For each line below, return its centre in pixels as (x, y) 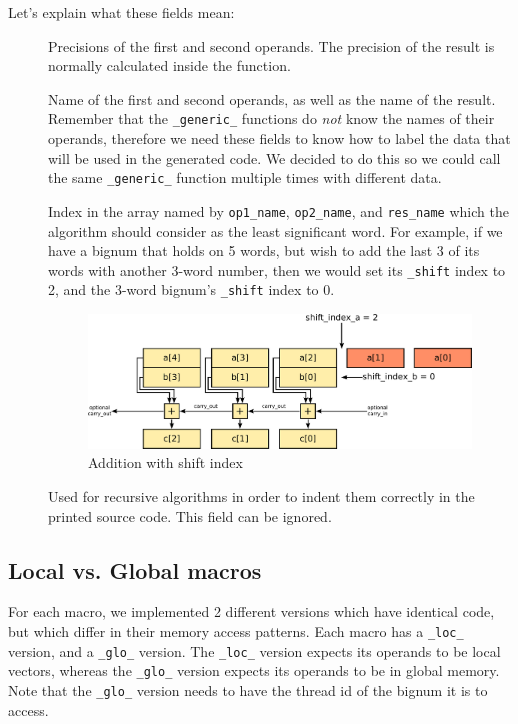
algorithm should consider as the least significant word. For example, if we (275, 230)
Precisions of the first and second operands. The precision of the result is (271, 45)
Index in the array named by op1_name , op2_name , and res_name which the (278, 210)
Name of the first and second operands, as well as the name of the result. (272, 98)
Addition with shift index (165, 462)
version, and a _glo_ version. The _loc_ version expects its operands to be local (254, 650)
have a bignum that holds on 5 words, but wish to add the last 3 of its (264, 250)
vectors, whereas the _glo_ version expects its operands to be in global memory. (254, 670)
